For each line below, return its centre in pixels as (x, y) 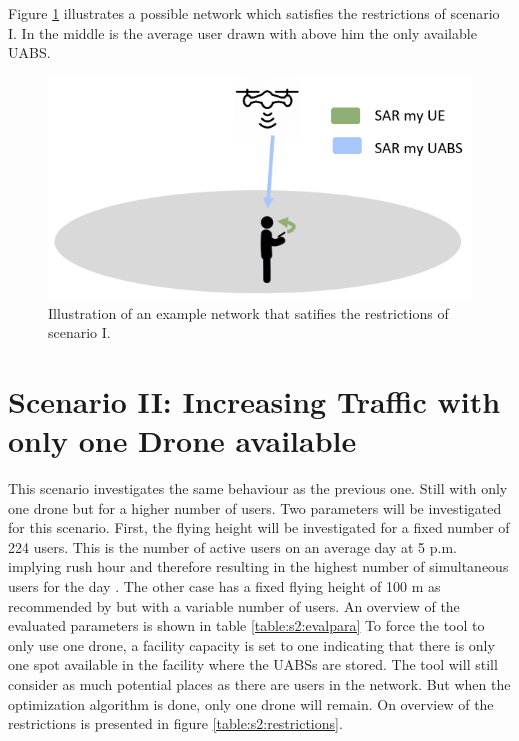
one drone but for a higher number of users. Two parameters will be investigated (255, 507)
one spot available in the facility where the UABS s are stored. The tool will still (253, 664)
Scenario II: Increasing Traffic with (254, 400)
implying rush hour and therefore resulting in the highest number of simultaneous (258, 566)
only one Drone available (182, 440)
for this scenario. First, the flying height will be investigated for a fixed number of (259, 527)
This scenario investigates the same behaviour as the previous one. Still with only (258, 488)
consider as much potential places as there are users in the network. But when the (259, 683)
